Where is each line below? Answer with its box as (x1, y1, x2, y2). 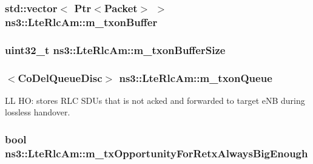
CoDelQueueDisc (18, 70, 103, 85)
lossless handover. (5, 106, 70, 118)
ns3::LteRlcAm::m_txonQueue (119, 70, 272, 85)
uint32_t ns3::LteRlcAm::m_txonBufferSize (5, 42, 226, 57)
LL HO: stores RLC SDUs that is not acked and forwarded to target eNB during (5, 94, 305, 106)
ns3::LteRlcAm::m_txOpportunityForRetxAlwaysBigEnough (5, 145, 308, 160)
